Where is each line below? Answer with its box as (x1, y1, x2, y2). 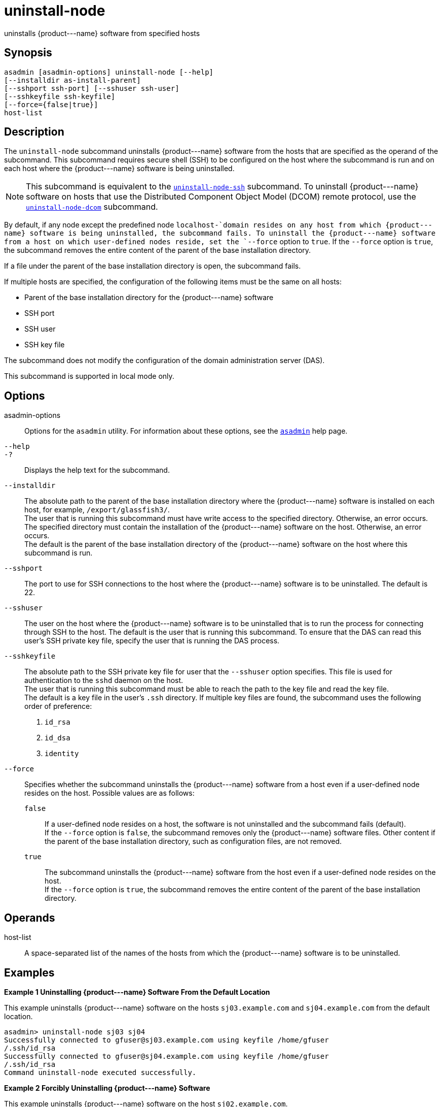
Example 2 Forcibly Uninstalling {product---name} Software (4, 1083, 210, 1092)
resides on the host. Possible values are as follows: (24, 789, 195, 798)
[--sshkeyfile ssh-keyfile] (4, 92, 116, 101)
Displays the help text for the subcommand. (24, 466, 170, 475)
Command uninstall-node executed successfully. (4, 1068, 197, 1077)
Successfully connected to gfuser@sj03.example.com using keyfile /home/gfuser (4, 1035, 329, 1044)
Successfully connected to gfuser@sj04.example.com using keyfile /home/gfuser (4, 1052, 329, 1060)
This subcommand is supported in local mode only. (4, 372, 174, 381)
